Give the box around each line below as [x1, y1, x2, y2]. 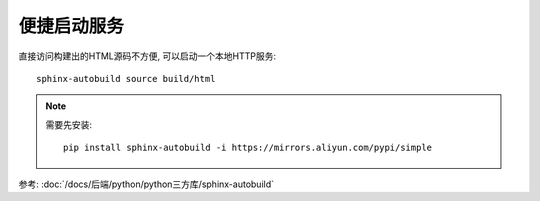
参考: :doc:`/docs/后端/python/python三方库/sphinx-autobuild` [18, 178, 275, 190]
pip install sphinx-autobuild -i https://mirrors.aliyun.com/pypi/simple [63, 142, 433, 154]
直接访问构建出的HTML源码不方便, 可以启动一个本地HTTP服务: [18, 50, 277, 62]
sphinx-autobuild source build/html [36, 73, 216, 84]
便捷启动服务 [18, 15, 125, 37]
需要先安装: [45, 118, 93, 130]
